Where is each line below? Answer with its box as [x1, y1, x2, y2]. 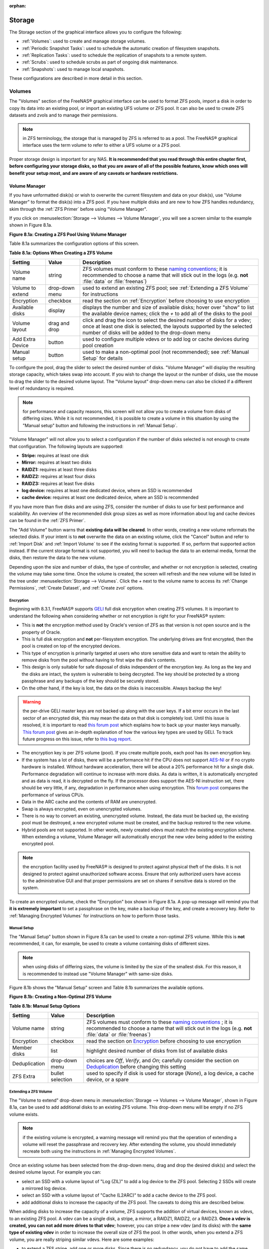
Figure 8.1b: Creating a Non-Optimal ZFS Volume [9, 994, 112, 1000]
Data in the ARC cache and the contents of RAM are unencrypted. [21, 799, 157, 805]
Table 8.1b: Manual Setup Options [9, 1003, 80, 1009]
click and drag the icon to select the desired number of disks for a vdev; [82, 317, 252, 324]
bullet [50, 1070, 64, 1077]
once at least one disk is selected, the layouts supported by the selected [82, 323, 253, 330]
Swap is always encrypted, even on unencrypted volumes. [21, 806, 142, 812]
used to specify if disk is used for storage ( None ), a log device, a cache [86, 1070, 254, 1077]
